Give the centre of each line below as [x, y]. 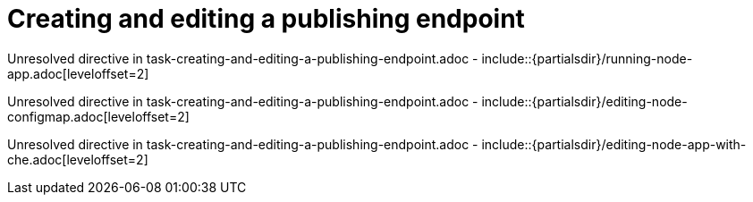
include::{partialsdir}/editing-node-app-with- [614, 144]
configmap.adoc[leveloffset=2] [98, 116]
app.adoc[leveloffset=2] [78, 73]
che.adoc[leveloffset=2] [78, 159]
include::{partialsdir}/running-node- [587, 58]
